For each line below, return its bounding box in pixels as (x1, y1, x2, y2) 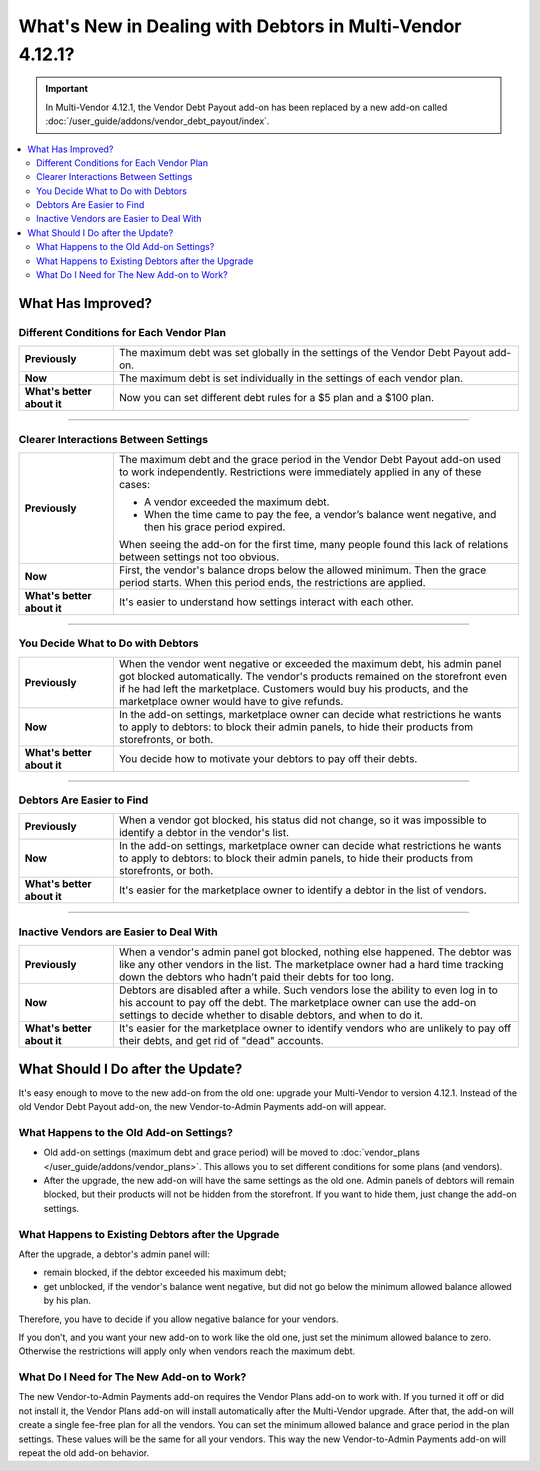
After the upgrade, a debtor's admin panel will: (18, 1248, 210, 1260)
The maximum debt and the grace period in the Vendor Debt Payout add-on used (118, 452, 502, 466)
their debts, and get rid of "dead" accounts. (118, 1034, 324, 1048)
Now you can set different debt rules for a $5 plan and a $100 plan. (118, 391, 435, 405)
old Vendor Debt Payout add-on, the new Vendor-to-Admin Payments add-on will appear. (18, 1101, 387, 1113)
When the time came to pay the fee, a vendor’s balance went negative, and (143, 507, 497, 521)
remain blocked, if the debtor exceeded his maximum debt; (43, 1266, 287, 1279)
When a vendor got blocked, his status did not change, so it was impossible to (118, 813, 487, 827)
